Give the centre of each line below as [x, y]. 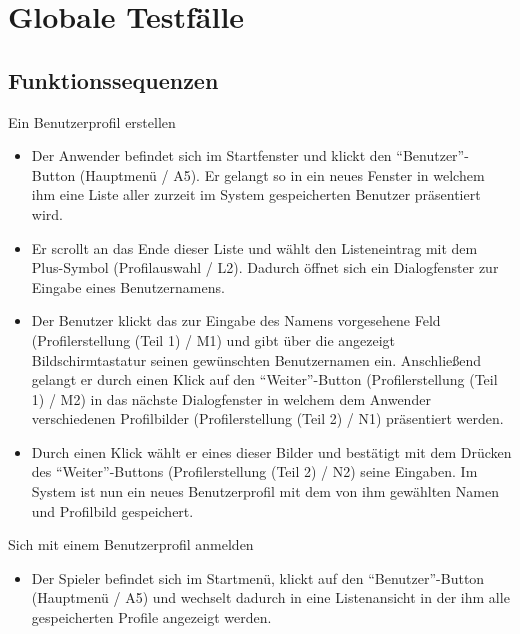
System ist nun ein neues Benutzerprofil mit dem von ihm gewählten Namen [265, 491]
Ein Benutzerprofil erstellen [92, 121]
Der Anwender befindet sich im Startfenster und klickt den [211, 155]
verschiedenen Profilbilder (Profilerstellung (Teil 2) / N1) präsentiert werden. [267, 418]
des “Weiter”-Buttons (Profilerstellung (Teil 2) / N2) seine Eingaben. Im [254, 471]
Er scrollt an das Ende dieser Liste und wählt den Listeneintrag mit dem [254, 247]
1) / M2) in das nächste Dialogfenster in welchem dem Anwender [231, 398]
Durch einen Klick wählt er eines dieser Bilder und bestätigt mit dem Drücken [271, 451]
